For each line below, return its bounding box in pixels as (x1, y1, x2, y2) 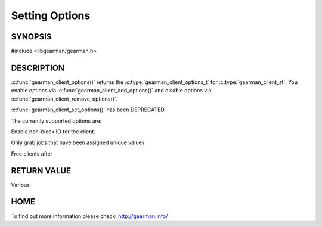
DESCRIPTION (11, 63, 65, 73)
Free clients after (11, 150, 53, 157)
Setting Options (11, 9, 91, 22)
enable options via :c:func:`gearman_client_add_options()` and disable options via (11, 87, 212, 94)
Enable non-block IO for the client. (11, 128, 95, 135)
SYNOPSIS (11, 32, 52, 42)
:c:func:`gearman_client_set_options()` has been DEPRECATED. (11, 106, 166, 113)
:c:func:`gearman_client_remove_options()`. (11, 95, 118, 102)
